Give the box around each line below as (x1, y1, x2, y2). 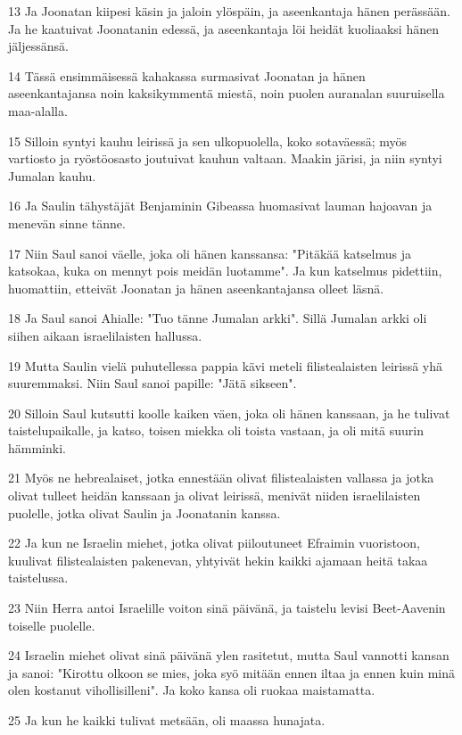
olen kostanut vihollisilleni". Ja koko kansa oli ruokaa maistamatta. (8, 681, 375, 699)
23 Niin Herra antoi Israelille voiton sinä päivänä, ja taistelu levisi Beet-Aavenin (8, 599, 446, 617)
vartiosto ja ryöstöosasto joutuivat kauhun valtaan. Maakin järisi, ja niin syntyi (8, 149, 442, 168)
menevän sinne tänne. (8, 213, 126, 232)
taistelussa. (8, 568, 69, 587)
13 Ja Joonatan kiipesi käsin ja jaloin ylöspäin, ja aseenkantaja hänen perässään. (8, 2, 451, 20)
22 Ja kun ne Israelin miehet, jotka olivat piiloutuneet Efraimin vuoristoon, (8, 533, 420, 552)
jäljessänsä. (8, 37, 69, 55)
